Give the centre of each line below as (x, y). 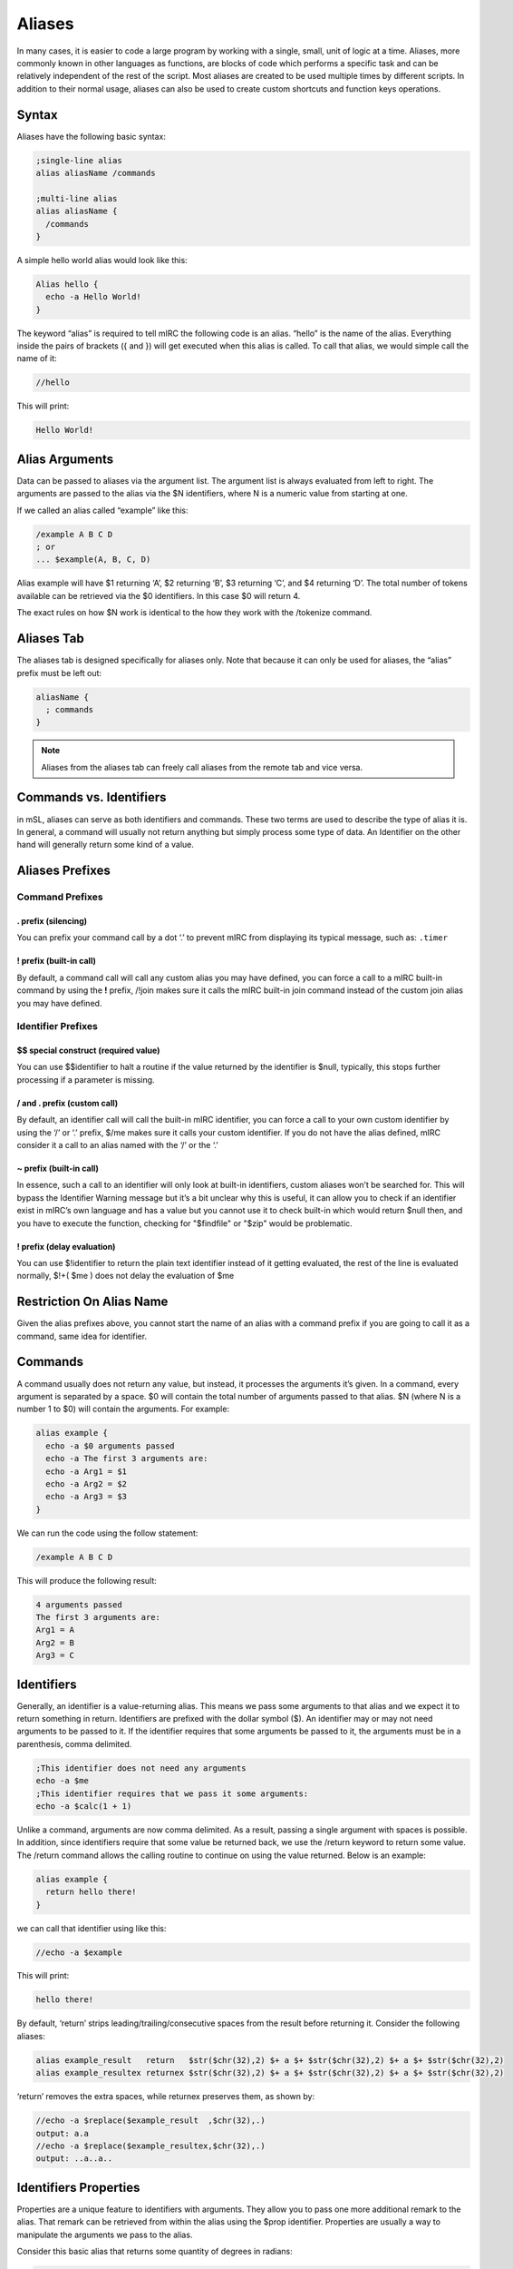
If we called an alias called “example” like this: (103, 510)
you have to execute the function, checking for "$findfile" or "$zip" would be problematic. (184, 1223)
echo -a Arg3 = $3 (86, 1497)
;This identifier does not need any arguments (141, 1768)
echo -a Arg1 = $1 (86, 1471)
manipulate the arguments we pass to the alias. (105, 2235)
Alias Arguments (65, 459)
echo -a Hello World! (94, 297)
